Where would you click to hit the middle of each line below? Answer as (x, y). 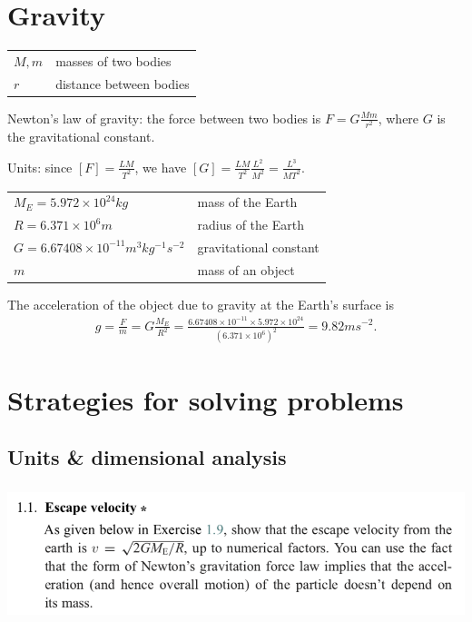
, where (398, 118)
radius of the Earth (251, 225)
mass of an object (246, 269)
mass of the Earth (247, 202)
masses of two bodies (113, 60)
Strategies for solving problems (206, 399)
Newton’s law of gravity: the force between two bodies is (164, 118)
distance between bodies (123, 83)
